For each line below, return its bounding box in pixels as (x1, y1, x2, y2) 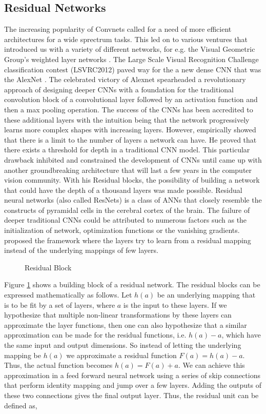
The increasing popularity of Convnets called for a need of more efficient (4, 24, 232, 34)
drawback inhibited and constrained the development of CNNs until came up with (4, 154, 262, 165)
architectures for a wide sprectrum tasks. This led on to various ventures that (4, 33, 248, 44)
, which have (221, 329, 261, 340)
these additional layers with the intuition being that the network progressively (4, 114, 250, 125)
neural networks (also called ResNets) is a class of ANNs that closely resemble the (4, 194, 262, 205)
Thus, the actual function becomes (4, 360, 113, 370)
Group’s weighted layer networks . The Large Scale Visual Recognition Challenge (4, 53, 259, 64)
